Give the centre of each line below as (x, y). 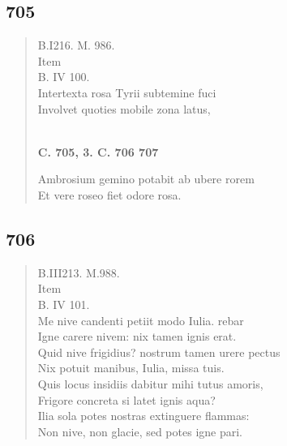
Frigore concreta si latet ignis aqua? (126, 399)
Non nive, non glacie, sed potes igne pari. (140, 431)
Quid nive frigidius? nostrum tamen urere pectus (159, 352)
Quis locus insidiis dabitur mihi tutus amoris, (150, 383)
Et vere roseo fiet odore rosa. (109, 194)
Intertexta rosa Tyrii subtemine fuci (127, 92)
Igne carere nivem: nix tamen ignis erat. (137, 336)
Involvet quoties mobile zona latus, (124, 108)
